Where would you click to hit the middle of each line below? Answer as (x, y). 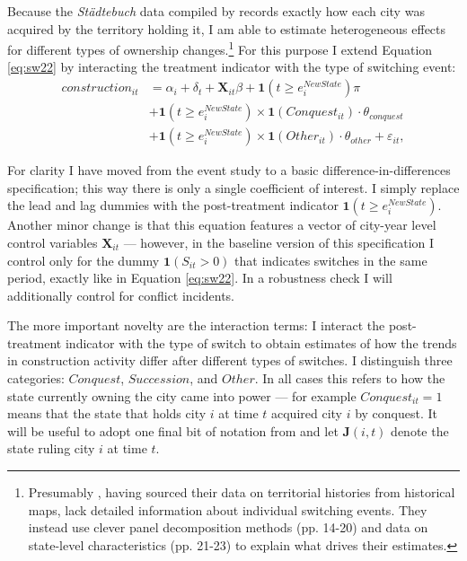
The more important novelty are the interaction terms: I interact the (196, 325)
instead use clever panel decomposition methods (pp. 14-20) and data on (228, 527)
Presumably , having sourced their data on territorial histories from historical (242, 492)
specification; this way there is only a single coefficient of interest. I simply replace (233, 187)
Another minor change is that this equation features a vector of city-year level (222, 225)
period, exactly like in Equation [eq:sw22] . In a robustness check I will (200, 278)
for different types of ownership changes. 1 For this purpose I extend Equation (220, 48)
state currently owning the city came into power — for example (182, 395)
